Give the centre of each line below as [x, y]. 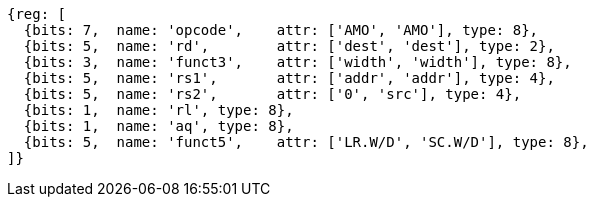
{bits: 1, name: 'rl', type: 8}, [158, 110]
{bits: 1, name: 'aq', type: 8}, [158, 126]
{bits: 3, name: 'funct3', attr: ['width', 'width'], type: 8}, [297, 62]
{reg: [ [37, 14]
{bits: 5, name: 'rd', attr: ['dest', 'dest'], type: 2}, [289, 46]
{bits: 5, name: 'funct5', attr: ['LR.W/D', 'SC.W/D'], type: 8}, [306, 142]
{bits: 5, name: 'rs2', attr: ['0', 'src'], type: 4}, [272, 94]
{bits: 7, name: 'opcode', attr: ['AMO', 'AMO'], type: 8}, [281, 30]
